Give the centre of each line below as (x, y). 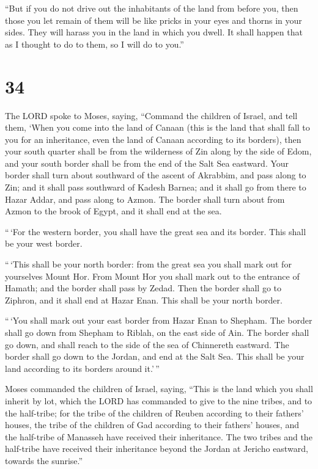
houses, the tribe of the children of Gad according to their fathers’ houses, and (152, 425)
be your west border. (44, 243)
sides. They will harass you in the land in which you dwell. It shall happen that (154, 32)
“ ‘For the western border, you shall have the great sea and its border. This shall (156, 231)
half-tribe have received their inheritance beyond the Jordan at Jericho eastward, (157, 449)
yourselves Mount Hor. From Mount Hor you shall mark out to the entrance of (152, 276)
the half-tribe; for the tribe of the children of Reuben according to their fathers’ (154, 413)
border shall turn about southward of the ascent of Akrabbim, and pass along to (156, 175)
